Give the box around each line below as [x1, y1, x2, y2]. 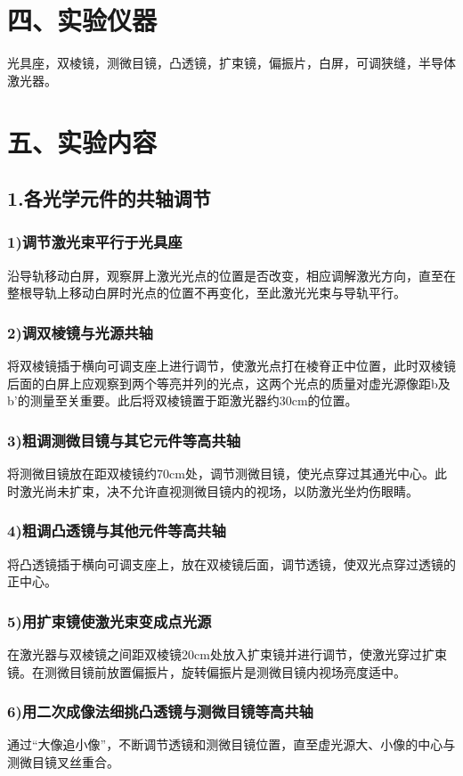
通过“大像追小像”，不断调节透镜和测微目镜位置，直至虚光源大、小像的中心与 [7, 735, 456, 754]
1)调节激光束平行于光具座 [7, 231, 183, 253]
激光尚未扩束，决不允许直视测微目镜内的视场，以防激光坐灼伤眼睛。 [19, 481, 418, 500]
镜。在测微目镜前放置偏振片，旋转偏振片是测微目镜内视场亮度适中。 [7, 662, 406, 681]
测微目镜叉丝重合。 [7, 752, 119, 771]
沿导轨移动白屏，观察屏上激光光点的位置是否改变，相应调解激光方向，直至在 [7, 265, 456, 284]
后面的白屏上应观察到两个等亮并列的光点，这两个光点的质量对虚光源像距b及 [7, 373, 451, 392]
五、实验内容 [7, 123, 158, 159]
